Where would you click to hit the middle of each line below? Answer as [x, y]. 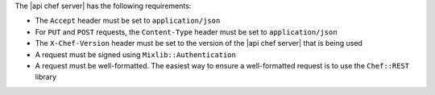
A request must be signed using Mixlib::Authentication [136, 54]
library [46, 77]
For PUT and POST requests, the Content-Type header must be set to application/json [186, 31]
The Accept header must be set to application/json [128, 21]
